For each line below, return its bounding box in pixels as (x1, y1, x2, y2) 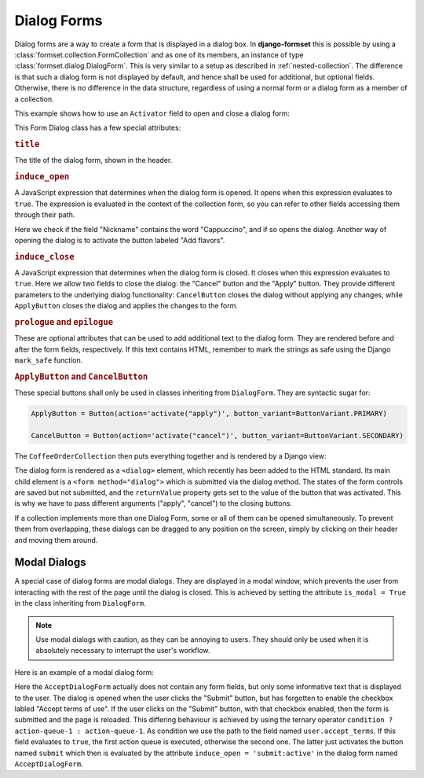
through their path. (14, 210, 75, 219)
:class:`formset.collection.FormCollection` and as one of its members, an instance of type (14, 50, 304, 59)
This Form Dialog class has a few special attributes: (14, 123, 181, 133)
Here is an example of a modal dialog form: (14, 667, 154, 677)
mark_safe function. (14, 355, 83, 365)
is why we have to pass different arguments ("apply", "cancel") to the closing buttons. (14, 499, 292, 508)
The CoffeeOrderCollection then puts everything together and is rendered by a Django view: (14, 451, 327, 460)
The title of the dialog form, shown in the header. (14, 156, 173, 165)
